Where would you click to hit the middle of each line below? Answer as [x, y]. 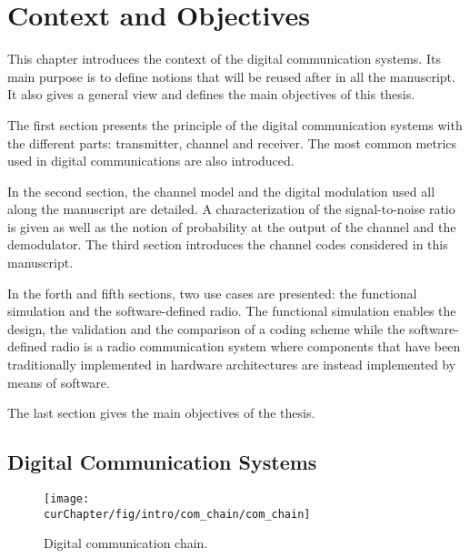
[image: [67, 499]
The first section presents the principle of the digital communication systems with [235, 124]
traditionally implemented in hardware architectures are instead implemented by [232, 365]
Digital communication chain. [126, 543]
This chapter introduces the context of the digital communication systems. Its [224, 59]
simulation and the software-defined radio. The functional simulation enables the [232, 311]
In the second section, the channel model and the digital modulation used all [221, 191]
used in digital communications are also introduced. [151, 161]
